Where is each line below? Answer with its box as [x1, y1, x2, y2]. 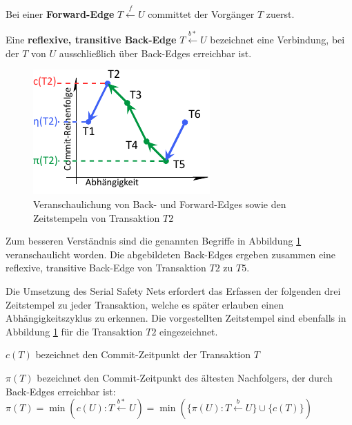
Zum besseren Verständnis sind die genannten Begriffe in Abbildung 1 [6, 234, 302, 248]
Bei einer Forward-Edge [6, 6, 115, 21]
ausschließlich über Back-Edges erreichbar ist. [59, 45, 252, 60]
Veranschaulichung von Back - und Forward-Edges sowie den [33, 196, 286, 211]
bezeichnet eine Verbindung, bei [210, 32, 345, 47]
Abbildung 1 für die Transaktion [6, 324, 143, 338]
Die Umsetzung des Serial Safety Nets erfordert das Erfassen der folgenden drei [6, 283, 341, 298]
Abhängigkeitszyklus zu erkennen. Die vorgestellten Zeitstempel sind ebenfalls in [6, 311, 346, 325]
